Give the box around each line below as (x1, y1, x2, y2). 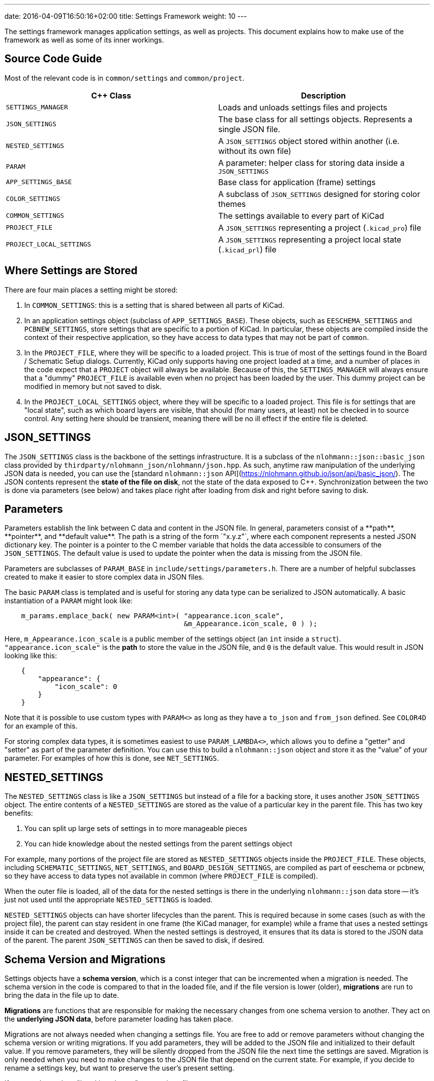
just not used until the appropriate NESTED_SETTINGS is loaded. (4, 895, 213, 904)
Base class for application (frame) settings (218, 177, 376, 187)
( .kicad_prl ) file (218, 244, 277, 254)
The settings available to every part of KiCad (218, 210, 385, 221)
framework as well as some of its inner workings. (4, 36, 164, 44)
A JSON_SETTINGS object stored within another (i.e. (218, 136, 400, 146)
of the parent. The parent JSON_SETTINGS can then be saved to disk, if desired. (4, 936, 265, 945)
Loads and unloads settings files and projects (218, 102, 387, 112)
